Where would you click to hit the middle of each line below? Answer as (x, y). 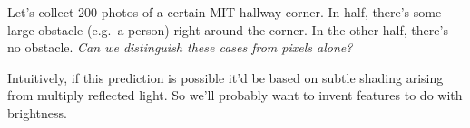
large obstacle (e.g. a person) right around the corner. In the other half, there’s (228, 29)
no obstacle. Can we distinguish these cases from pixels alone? (180, 47)
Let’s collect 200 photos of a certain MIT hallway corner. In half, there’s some (225, 12)
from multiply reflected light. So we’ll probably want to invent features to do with (235, 95)
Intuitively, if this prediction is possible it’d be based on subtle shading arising (225, 77)
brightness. (37, 112)
